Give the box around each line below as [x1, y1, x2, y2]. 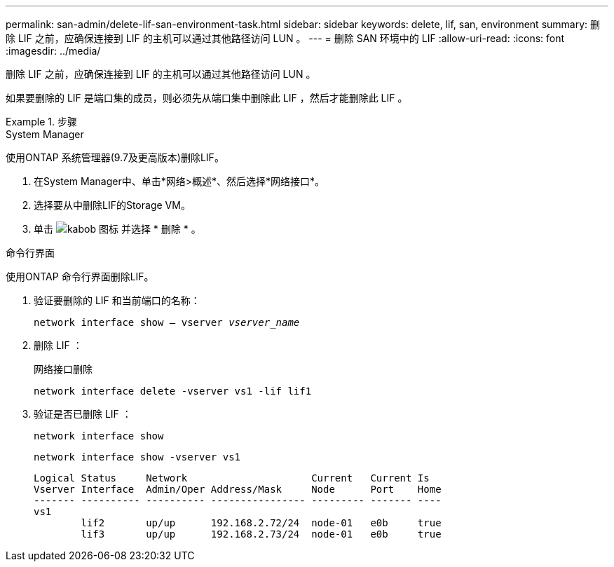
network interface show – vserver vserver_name [34, 317, 300, 328]
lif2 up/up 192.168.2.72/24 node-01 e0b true [81, 517, 442, 528]
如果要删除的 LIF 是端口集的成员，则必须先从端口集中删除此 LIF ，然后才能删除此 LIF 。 [6, 92, 408, 104]
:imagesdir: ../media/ [6, 45, 101, 57]
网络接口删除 [34, 364, 93, 375]
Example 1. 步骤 [6, 116, 77, 128]
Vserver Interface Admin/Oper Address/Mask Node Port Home [34, 484, 442, 495]
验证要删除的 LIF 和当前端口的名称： [34, 294, 200, 306]
